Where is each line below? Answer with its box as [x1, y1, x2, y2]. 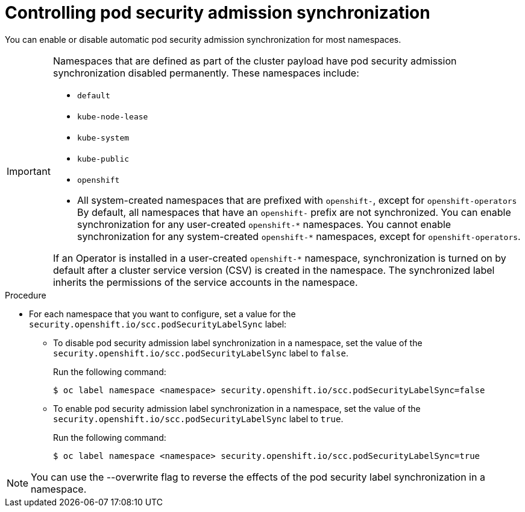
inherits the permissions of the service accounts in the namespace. [52, 276, 358, 288]
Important [7, 165, 51, 178]
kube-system [77, 133, 130, 142]
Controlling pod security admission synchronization [5, 2, 430, 23]
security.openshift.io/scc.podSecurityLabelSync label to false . [53, 347, 348, 358]
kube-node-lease [77, 112, 148, 121]
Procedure [5, 289, 46, 300]
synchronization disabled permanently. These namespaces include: [52, 66, 359, 79]
